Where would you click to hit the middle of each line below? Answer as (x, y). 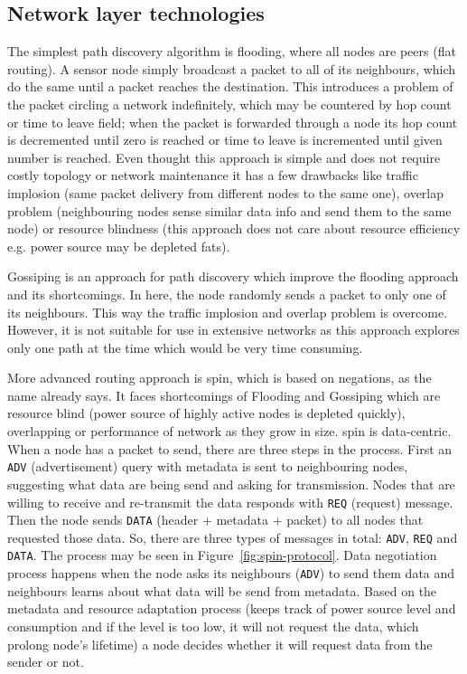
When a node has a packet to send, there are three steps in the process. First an (230, 448)
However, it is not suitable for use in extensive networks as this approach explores (233, 330)
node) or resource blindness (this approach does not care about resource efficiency (234, 228)
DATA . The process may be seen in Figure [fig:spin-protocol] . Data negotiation (222, 555)
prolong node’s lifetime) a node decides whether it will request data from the (220, 644)
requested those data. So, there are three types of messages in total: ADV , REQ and (233, 537)
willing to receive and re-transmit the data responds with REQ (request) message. (230, 502)
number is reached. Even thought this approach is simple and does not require (224, 157)
